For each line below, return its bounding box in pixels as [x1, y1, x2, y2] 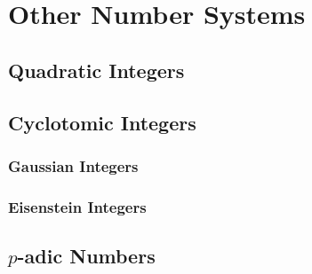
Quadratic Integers [8, 56, 185, 83]
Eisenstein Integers [8, 195, 147, 217]
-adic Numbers [17, 242, 156, 270]
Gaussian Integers [8, 154, 139, 176]
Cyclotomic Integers [8, 108, 196, 136]
